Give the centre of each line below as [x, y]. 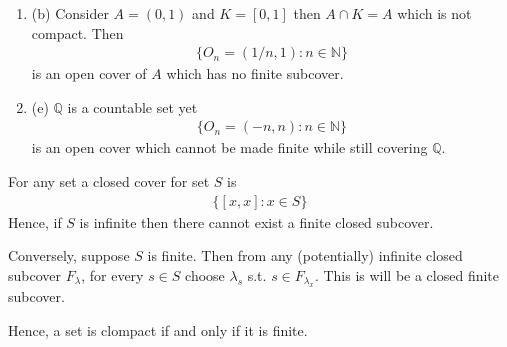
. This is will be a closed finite [407, 274]
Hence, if [35, 221]
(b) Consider [70, 13]
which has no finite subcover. [255, 73]
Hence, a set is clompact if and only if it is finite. [158, 329]
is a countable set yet [132, 106]
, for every [112, 274]
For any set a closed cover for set [109, 181]
